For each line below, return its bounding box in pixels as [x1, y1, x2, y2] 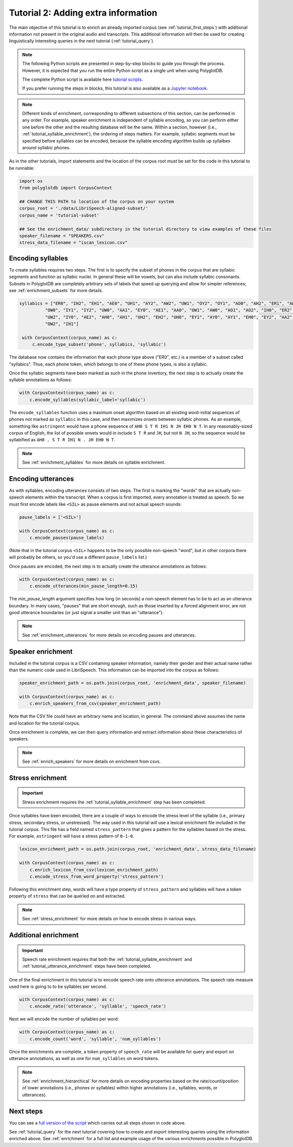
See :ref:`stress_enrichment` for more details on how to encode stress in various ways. [22, 916, 197, 922]
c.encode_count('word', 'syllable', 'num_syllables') [29, 1036, 161, 1042]
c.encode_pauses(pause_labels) [29, 535, 105, 540]
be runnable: [9, 165, 35, 171]
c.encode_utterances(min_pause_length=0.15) [29, 583, 138, 589]
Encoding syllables [9, 254, 68, 262]
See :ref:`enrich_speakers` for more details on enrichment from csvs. [22, 758, 161, 764]
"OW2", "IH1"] [44, 321, 79, 327]
